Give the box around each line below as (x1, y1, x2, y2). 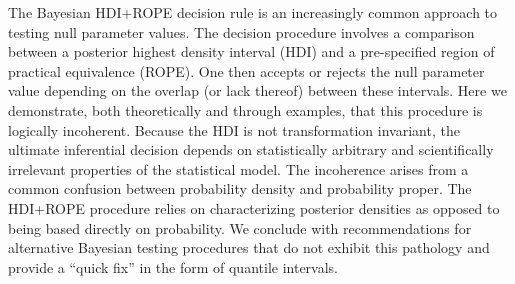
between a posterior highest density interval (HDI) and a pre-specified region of (8, 41, 495, 62)
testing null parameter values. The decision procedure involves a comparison (8, 21, 475, 42)
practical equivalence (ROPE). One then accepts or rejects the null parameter (8, 60, 485, 81)
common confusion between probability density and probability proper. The (8, 178, 472, 199)
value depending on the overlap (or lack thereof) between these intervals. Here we (8, 80, 507, 101)
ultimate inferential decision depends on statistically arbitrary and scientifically (8, 139, 494, 160)
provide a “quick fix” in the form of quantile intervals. (8, 256, 338, 277)
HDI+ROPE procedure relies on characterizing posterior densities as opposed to (8, 197, 500, 218)
